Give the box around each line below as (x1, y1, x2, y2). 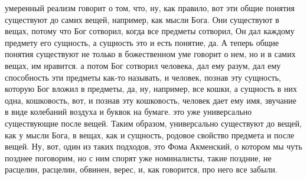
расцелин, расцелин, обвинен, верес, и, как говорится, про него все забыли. (5, 163, 277, 175)
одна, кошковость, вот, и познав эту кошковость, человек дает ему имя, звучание (5, 94, 296, 106)
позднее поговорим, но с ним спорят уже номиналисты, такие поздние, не (5, 151, 272, 164)
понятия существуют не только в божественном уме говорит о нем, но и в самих (5, 48, 296, 60)
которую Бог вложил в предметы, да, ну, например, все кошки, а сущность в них (5, 82, 297, 95)
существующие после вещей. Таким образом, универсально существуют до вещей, (5, 117, 302, 129)
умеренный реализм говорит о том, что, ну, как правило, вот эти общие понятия (5, 2, 295, 14)
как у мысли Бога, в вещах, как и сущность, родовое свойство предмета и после (5, 128, 295, 141)
